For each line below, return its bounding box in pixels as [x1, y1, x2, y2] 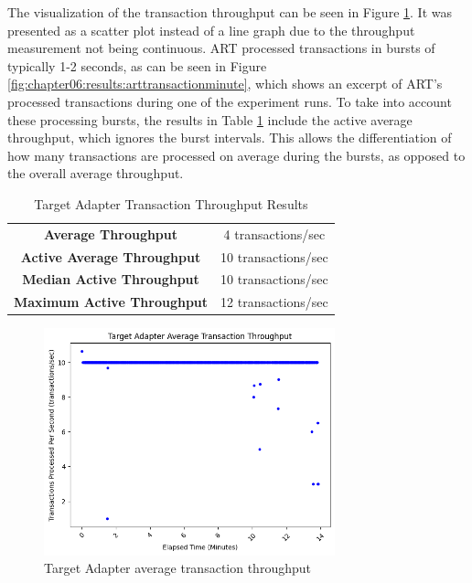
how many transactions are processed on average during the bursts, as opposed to [7, 145, 466, 164]
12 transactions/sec [220, 292, 328, 312]
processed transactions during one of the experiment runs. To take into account [7, 91, 452, 111]
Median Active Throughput [22, 270, 199, 289]
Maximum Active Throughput [14, 292, 209, 312]
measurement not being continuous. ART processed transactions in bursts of [7, 38, 435, 58]
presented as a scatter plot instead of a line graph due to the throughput [7, 20, 415, 39]
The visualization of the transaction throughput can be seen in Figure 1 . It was [7, 3, 452, 21]
